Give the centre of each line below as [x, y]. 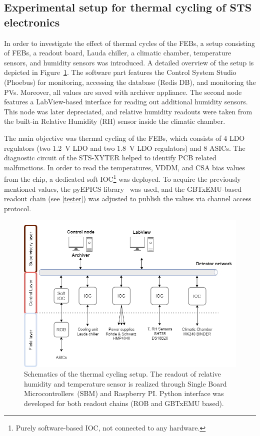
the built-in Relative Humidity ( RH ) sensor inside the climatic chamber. [115, 121]
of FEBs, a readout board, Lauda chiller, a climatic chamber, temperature [118, 53]
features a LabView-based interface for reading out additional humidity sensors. [126, 102]
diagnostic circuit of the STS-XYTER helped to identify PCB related [110, 158]
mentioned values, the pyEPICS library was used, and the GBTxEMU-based [123, 189]
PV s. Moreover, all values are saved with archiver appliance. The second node [123, 92]
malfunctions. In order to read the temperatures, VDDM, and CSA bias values [124, 167]
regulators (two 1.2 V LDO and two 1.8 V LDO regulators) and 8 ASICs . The [125, 148]
